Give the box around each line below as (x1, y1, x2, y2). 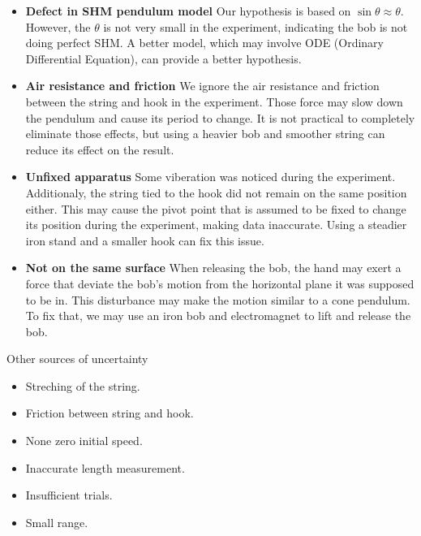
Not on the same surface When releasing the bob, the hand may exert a (25, 259, 402, 276)
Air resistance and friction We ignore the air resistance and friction (25, 77, 380, 94)
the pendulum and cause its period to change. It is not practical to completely (25, 109, 415, 126)
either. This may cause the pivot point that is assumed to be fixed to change (25, 200, 406, 217)
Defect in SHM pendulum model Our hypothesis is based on (25, 2, 351, 19)
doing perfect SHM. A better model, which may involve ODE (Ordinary (25, 34, 384, 51)
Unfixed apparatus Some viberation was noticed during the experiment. (25, 168, 396, 185)
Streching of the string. (25, 377, 140, 394)
